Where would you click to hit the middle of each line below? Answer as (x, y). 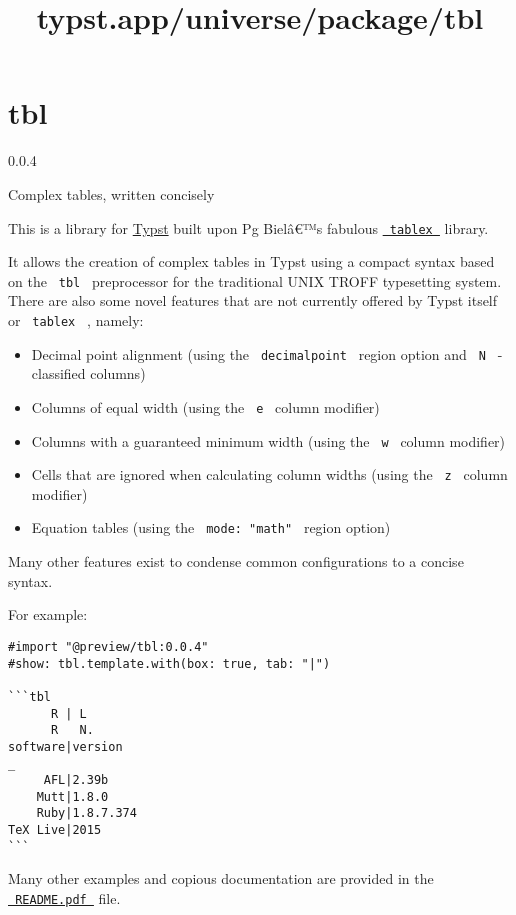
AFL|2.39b (76, 780)
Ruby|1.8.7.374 (86, 813)
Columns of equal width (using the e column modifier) (205, 406)
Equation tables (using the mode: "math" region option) (211, 527)
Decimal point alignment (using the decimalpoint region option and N (258, 353)
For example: (48, 614)
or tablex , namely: (76, 320)
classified (58, 373)
